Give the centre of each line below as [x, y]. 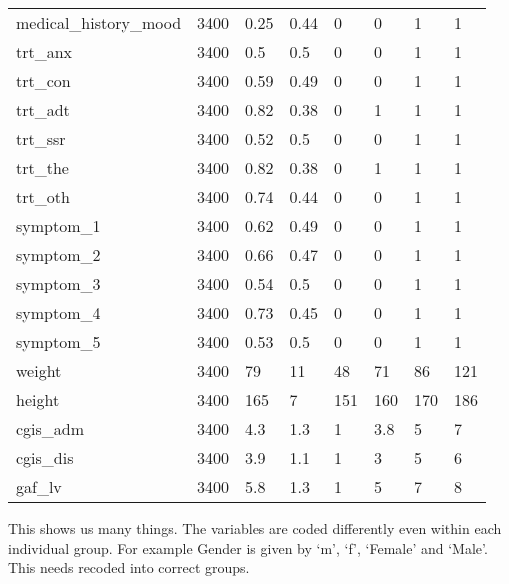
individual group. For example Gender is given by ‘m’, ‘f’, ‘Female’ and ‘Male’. [248, 547]
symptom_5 [58, 341]
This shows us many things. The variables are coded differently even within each [255, 528]
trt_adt [43, 109]
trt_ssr [41, 138]
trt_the [42, 167]
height [38, 399]
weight [39, 370]
